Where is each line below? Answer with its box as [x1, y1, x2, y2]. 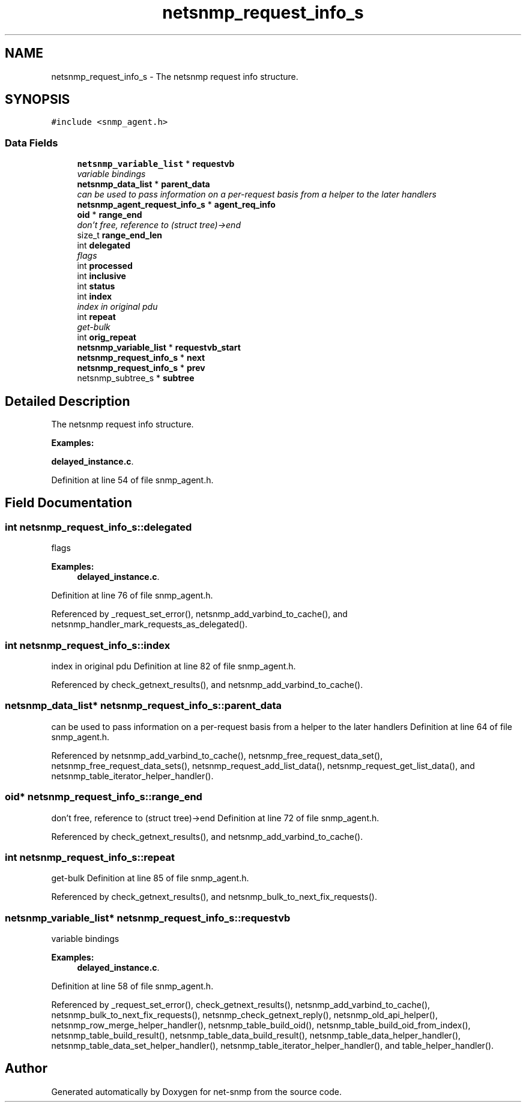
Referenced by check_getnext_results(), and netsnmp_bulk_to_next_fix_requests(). [51, 891, 377, 902]
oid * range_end [77, 210, 142, 220]
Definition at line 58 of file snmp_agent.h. [51, 981, 214, 991]
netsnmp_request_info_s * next [77, 352, 205, 363]
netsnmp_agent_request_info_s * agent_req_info [77, 199, 276, 210]
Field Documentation [5, 495, 132, 511]
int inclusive [77, 271, 126, 282]
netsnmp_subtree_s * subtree [77, 373, 195, 384]
